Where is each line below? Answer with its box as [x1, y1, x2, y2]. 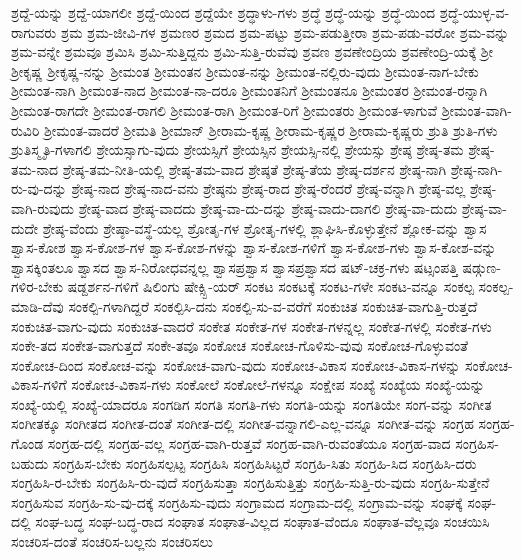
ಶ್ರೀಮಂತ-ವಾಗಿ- [441, 99, 512, 120]
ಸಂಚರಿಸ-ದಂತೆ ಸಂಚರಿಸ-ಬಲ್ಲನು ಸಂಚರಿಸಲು [11, 531, 213, 552]
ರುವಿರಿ [11, 119, 40, 140]
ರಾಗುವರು [11, 21, 57, 42]
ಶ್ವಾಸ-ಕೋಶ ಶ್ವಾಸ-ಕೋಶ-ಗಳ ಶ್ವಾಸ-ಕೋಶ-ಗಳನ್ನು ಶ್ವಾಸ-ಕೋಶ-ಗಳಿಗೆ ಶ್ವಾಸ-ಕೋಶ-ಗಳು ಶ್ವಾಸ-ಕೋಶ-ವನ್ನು [11, 237, 497, 258]
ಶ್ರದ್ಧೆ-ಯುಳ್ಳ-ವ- [439, 2, 510, 22]
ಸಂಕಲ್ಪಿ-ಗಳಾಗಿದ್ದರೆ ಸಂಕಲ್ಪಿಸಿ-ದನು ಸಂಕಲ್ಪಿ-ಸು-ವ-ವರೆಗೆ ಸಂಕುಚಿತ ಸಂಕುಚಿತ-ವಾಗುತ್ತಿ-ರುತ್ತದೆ [68, 295, 478, 316]
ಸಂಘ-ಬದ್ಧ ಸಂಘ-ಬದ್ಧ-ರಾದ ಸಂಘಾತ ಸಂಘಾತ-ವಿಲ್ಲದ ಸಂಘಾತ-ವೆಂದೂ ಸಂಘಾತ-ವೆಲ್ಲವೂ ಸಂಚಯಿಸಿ [35, 511, 490, 532]
